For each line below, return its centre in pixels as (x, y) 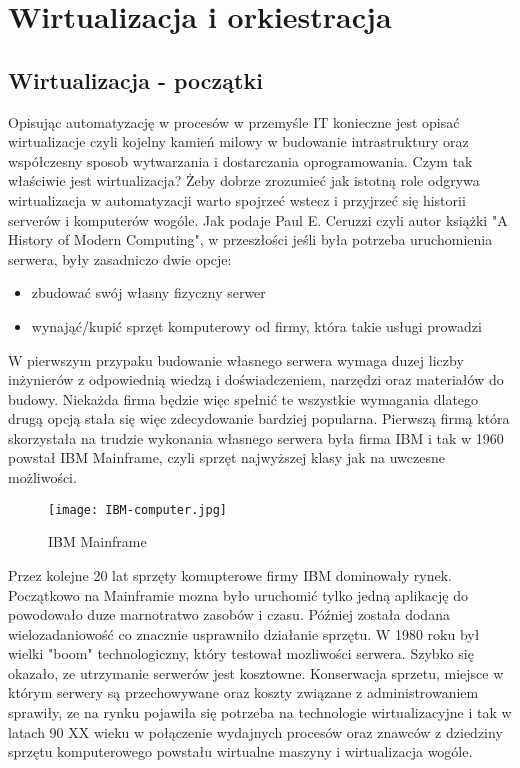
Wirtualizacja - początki (135, 79)
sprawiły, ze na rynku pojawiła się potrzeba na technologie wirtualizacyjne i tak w (260, 712)
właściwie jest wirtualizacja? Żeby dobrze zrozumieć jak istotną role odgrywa (244, 180)
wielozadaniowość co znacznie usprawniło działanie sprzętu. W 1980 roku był (244, 633)
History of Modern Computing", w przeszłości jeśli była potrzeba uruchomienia (250, 239)
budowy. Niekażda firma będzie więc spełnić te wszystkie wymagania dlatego (243, 398)
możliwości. (42, 477)
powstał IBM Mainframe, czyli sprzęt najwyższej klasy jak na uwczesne (226, 457)
